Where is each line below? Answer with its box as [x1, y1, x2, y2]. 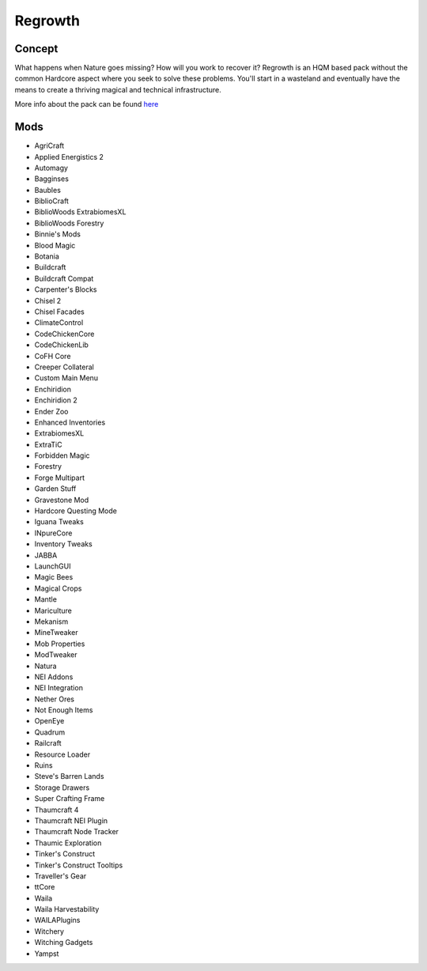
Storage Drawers [34, 783, 90, 792]
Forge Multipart [34, 473, 85, 482]
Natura [34, 661, 57, 671]
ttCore [34, 882, 55, 892]
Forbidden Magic [34, 451, 90, 460]
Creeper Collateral [34, 362, 94, 372]
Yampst [34, 949, 59, 958]
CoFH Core [34, 351, 71, 361]
